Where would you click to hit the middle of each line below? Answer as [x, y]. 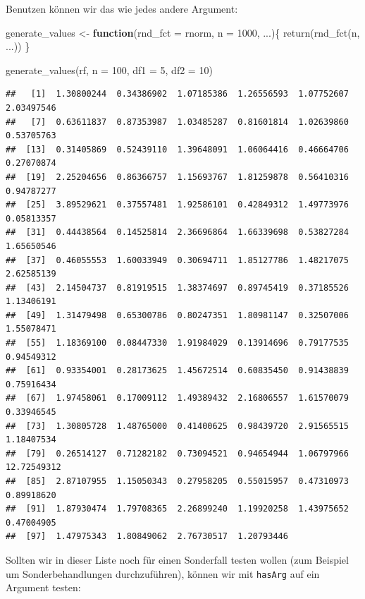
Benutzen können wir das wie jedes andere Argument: [122, 8]
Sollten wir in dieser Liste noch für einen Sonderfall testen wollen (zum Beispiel [177, 559]
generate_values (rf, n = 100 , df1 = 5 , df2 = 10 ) [109, 69]
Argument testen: [43, 587]
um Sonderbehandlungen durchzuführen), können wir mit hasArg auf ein [163, 573]
